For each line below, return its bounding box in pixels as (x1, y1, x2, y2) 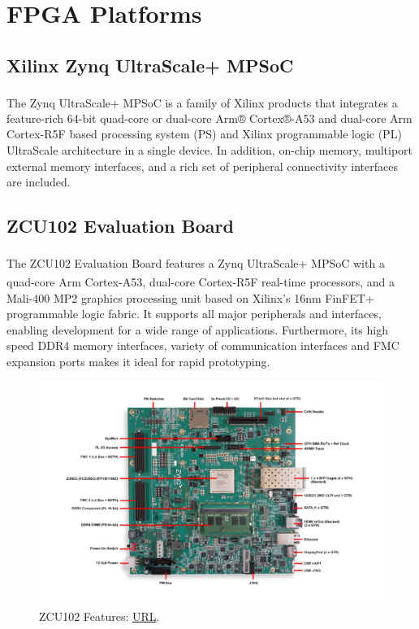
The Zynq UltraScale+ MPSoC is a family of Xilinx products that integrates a (6, 94, 398, 111)
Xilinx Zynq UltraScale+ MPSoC (6, 52, 294, 77)
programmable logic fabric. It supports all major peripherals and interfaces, (6, 305, 382, 322)
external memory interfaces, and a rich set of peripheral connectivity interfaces (6, 157, 398, 174)
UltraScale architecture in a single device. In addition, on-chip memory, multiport (6, 142, 413, 159)
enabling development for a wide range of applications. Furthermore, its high (6, 321, 388, 338)
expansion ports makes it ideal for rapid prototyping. (6, 352, 270, 369)
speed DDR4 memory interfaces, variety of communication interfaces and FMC (6, 337, 400, 354)
